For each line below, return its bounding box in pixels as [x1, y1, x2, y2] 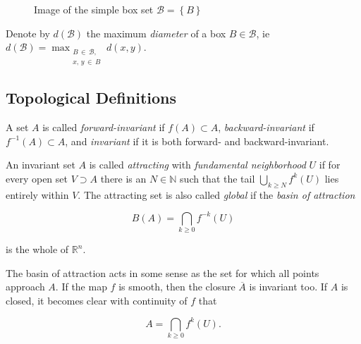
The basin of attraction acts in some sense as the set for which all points [6, 265, 319, 280]
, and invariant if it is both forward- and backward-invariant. [65, 133, 329, 148]
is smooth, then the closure [118, 279, 235, 294]
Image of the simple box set [34, 2, 154, 16]
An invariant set [6, 157, 75, 172]
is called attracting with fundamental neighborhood [89, 157, 306, 172]
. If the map [55, 279, 107, 294]
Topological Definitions [6, 87, 177, 109]
